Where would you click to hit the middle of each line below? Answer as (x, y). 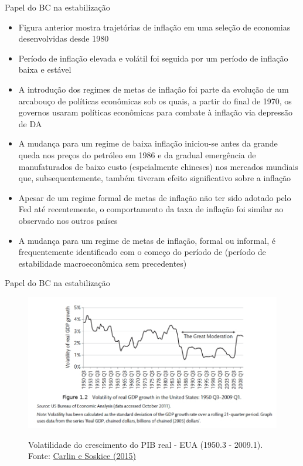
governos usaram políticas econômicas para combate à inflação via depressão (156, 112)
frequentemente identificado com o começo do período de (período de (142, 252)
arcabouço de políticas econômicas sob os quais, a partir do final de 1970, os (155, 101)
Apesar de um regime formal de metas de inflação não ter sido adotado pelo (155, 197)
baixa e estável (45, 69)
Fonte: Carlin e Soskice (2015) (82, 456)
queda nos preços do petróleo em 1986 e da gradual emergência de (137, 154)
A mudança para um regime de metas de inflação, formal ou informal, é (147, 240)
